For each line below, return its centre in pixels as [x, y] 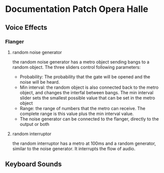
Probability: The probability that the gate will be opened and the [85, 77]
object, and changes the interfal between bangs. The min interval [86, 92]
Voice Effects [26, 28]
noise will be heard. [40, 82]
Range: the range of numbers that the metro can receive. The [82, 108]
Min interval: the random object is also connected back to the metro [89, 87]
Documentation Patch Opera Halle [77, 9]
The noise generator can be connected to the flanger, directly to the [89, 119]
